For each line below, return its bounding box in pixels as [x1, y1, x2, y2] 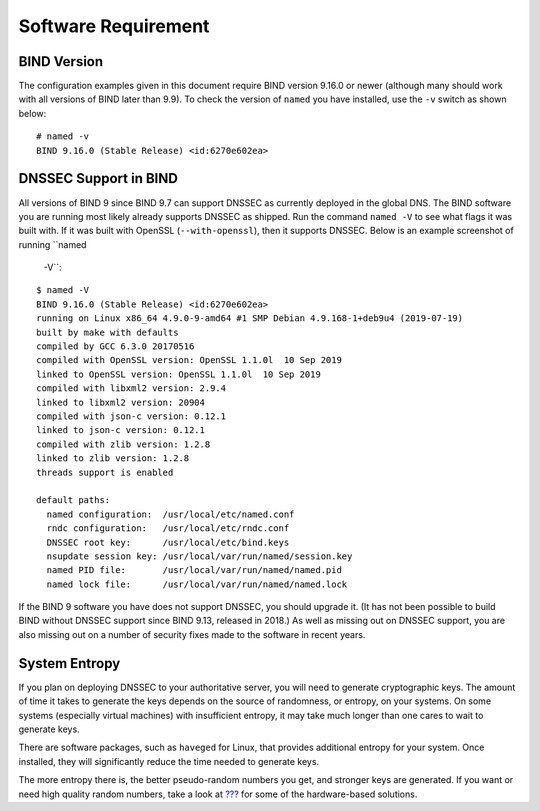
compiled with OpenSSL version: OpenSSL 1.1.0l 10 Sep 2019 [36, 355, 342, 366]
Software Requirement [18, 15, 210, 37]
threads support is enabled [36, 466, 174, 478]
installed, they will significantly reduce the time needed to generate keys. [18, 755, 320, 767]
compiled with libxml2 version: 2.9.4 [36, 383, 227, 394]
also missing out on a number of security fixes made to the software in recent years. [18, 628, 366, 640]
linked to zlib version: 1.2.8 [36, 453, 190, 464]
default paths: [36, 495, 111, 506]
